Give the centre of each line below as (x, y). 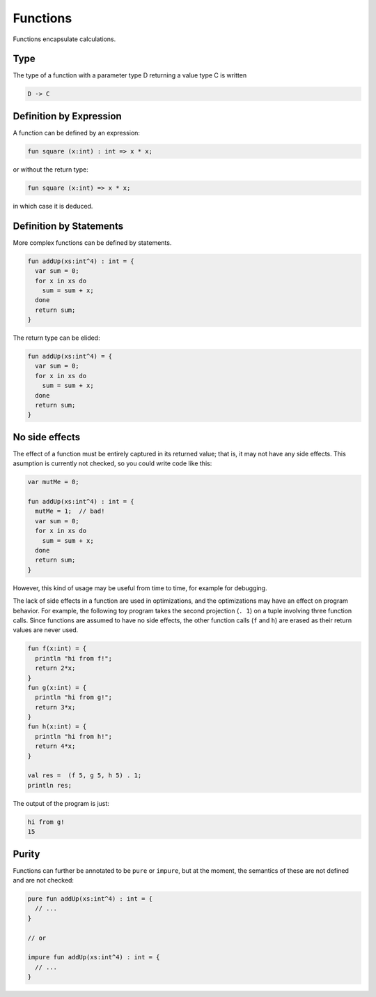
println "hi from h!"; (74, 736)
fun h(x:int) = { (57, 727)
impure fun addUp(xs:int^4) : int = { (94, 957)
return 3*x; (55, 707)
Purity (26, 854)
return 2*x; (55, 668)
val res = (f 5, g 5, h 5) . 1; (85, 775)
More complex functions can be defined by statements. (92, 242)
